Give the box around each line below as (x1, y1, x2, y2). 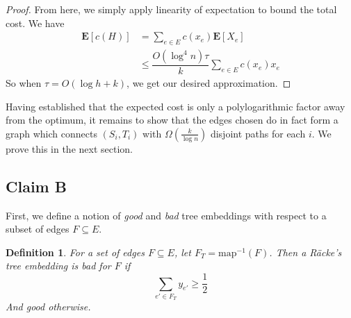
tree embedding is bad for (6, 258, 111, 273)
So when (6, 76, 42, 90)
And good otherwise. (6, 299, 91, 314)
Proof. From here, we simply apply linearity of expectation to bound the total (6, 2, 337, 16)
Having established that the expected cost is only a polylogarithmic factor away (6, 99, 345, 113)
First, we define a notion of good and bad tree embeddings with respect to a (6, 208, 327, 222)
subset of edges (6, 221, 70, 236)
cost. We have (6, 15, 65, 30)
